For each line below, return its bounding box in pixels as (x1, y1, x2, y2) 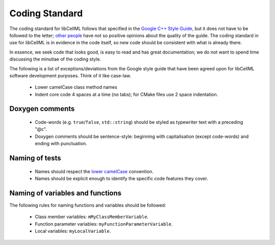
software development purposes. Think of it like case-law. (9, 72, 131, 78)
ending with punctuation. (35, 141, 88, 147)
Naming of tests (9, 154, 61, 162)
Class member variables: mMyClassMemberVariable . (35, 214, 149, 220)
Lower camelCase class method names (35, 84, 118, 90)
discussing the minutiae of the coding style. (9, 56, 101, 62)
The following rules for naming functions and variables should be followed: (9, 202, 167, 208)
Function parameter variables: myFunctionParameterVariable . (35, 221, 173, 227)
